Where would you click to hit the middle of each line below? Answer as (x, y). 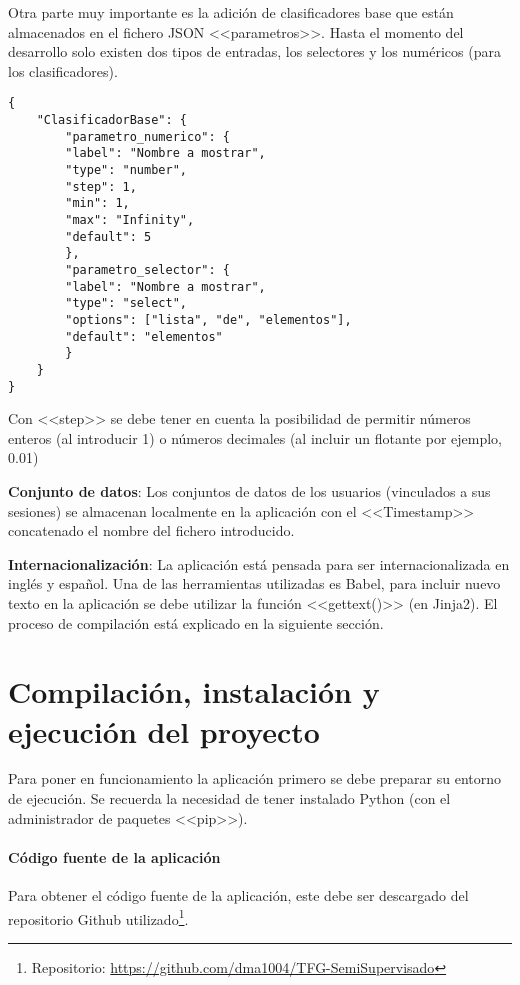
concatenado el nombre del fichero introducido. (151, 530)
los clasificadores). (63, 70)
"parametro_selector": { (147, 269)
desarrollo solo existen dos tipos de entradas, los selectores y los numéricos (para (254, 51)
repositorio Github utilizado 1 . (98, 917)
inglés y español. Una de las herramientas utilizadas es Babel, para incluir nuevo (254, 583)
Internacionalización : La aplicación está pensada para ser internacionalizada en (259, 563)
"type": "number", (126, 170)
